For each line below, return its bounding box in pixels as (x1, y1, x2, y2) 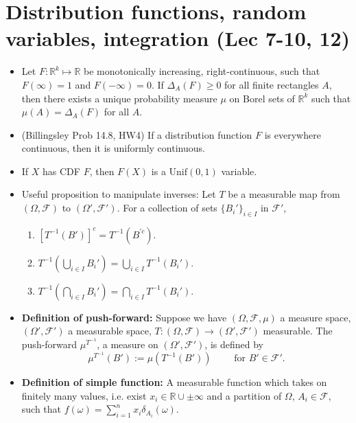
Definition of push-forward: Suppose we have (21, 310, 227, 324)
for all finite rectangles (224, 77, 319, 91)
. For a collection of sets (117, 201, 217, 215)
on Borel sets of (229, 91, 295, 105)
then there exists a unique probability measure (21, 91, 217, 105)
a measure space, (280, 310, 351, 324)
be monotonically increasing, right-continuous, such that (84, 64, 320, 78)
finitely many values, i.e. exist (21, 388, 147, 402)
